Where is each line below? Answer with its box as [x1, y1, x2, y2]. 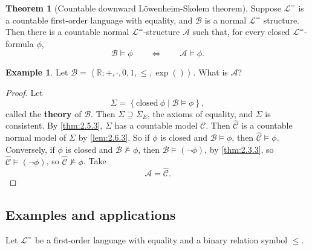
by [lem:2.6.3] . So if [78, 131, 150, 144]
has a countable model [114, 119, 198, 132]
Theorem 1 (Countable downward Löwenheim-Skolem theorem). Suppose [5, 2, 281, 14]
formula [5, 37, 34, 50]
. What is [193, 66, 228, 79]
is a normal [204, 13, 247, 26]
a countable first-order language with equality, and [5, 13, 193, 26]
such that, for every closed [192, 25, 290, 38]
